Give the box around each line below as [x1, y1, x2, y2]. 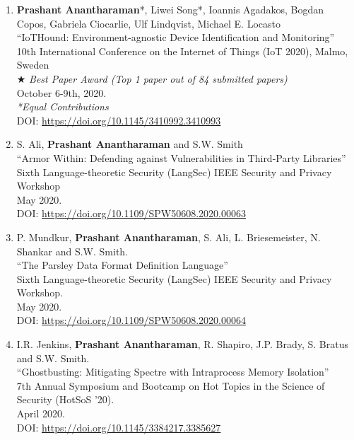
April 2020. [16, 406, 65, 421]
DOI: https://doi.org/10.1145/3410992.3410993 [16, 112, 221, 127]
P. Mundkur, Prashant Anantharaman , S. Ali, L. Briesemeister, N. [16, 229, 321, 244]
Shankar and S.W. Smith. [16, 243, 129, 258]
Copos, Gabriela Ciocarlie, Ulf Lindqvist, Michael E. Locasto [16, 16, 281, 30]
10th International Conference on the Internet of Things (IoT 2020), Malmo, [16, 43, 348, 58]
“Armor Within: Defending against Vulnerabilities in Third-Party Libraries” [16, 150, 346, 165]
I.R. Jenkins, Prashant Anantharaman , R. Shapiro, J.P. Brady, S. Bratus [16, 337, 348, 352]
